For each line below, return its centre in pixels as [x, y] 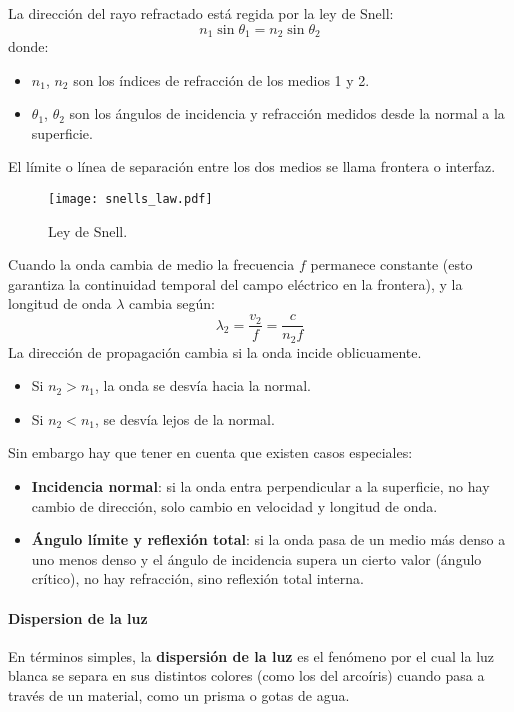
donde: [28, 46]
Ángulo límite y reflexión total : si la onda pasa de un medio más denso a [268, 539]
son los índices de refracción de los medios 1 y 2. [221, 79]
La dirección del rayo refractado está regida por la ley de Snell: [201, 13]
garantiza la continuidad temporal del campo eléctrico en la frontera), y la [235, 283]
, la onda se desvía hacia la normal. [203, 385]
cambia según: [171, 303]
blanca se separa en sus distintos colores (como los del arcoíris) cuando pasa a [246, 675]
